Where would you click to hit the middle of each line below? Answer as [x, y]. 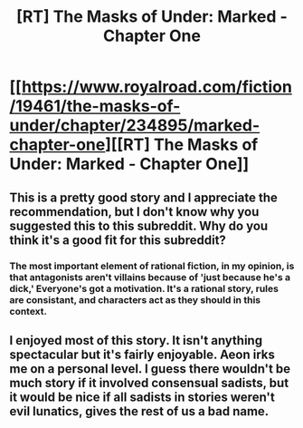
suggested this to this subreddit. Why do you [139, 225]
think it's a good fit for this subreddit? [118, 240]
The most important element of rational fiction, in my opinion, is [152, 266]
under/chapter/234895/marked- [135, 126]
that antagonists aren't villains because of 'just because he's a [150, 277]
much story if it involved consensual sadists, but [149, 383]
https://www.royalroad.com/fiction [156, 87]
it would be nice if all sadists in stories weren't [142, 397]
